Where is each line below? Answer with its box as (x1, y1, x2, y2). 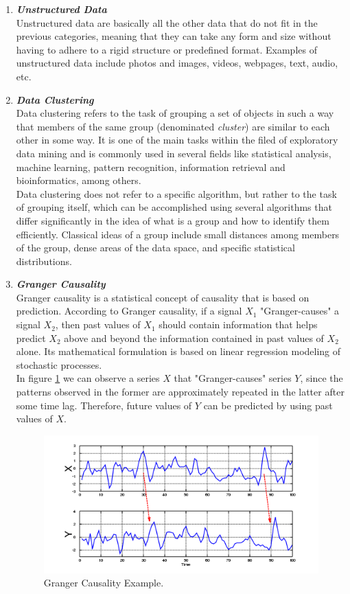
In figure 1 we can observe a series (16, 371, 160, 385)
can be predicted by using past (203, 398, 333, 412)
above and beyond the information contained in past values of (64, 330, 324, 345)
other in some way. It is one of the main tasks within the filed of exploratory (16, 133, 338, 147)
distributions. (16, 253, 72, 268)
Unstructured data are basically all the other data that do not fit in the (16, 15, 318, 30)
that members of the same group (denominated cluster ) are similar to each (16, 119, 330, 133)
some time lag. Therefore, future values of (16, 398, 192, 412)
